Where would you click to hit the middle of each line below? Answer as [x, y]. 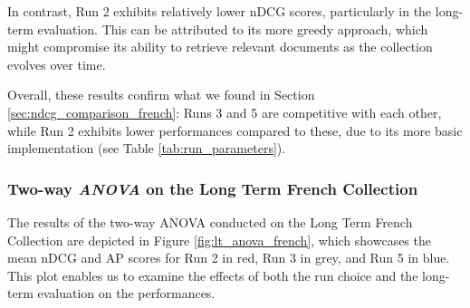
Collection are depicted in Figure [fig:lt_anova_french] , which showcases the [219, 240]
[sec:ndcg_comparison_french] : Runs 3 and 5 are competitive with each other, [225, 112]
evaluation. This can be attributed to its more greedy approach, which [233, 29]
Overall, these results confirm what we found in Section [161, 95]
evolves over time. [57, 64]
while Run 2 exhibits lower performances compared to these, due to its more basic [235, 130]
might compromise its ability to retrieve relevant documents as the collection [220, 47]
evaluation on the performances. [126, 293]
